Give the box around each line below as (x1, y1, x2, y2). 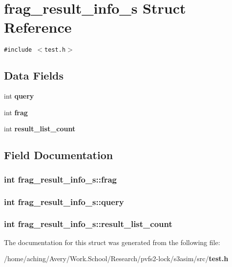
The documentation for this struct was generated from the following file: (4, 237, 220, 247)
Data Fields (4, 68, 64, 83)
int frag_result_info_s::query (4, 195, 124, 207)
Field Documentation (4, 147, 113, 163)
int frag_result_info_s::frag (4, 173, 117, 185)
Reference (4, 17, 72, 37)
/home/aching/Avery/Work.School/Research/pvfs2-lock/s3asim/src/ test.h (4, 253, 229, 264)
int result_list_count (4, 123, 76, 134)
